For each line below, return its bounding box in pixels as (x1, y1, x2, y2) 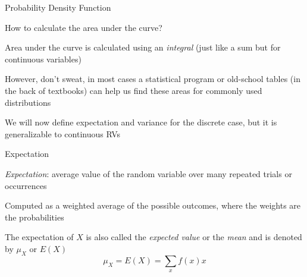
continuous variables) (5, 52, 82, 65)
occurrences (5, 179, 47, 191)
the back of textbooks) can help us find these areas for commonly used (5, 84, 262, 96)
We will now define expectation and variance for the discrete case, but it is (5, 116, 277, 128)
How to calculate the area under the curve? (5, 21, 162, 33)
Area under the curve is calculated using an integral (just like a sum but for (5, 41, 281, 53)
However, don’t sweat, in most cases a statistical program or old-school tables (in (5, 73, 300, 85)
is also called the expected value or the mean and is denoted (86, 231, 302, 243)
